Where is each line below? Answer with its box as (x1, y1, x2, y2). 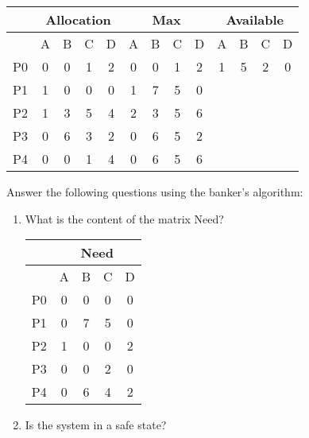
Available (226, 10, 284, 29)
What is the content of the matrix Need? (25, 210, 224, 227)
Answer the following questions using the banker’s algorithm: (6, 184, 303, 200)
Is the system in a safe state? (25, 417, 167, 433)
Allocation (45, 10, 111, 29)
